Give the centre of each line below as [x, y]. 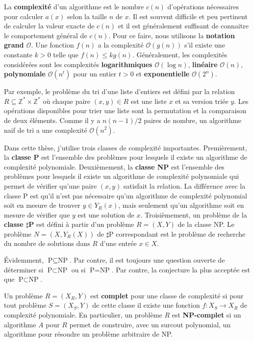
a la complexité [121, 45]
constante [18, 54]
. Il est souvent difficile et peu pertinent [188, 16]
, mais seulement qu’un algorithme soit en [181, 205]
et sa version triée [202, 101]
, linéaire [203, 64]
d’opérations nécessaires [203, 6]
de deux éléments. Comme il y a [52, 120]
